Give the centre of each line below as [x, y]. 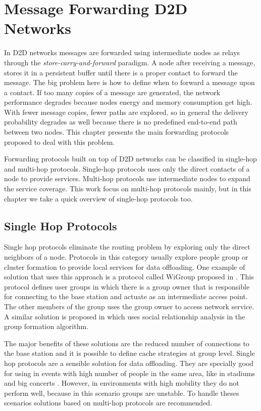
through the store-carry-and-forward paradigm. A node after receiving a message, [130, 62]
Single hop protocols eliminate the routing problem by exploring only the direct [127, 247]
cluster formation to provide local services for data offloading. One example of [125, 266]
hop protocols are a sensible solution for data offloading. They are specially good [129, 363]
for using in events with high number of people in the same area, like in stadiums [130, 373]
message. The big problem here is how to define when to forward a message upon [129, 82]
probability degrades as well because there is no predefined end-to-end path [121, 122]
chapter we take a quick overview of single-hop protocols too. [98, 198]
